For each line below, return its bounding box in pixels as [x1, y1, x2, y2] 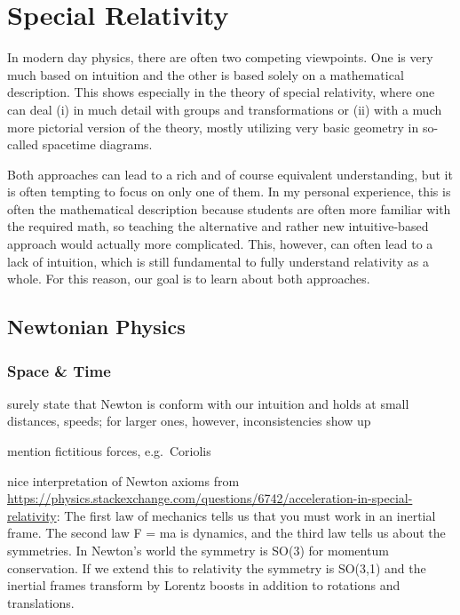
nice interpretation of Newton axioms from [7, 471, 240, 490]
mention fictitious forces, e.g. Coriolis [7, 442, 211, 460]
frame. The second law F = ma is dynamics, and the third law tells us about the [7, 523, 446, 542]
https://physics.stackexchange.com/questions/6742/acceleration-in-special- [7, 489, 413, 507]
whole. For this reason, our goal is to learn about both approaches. [7, 269, 370, 288]
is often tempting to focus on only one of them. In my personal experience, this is [7, 182, 451, 201]
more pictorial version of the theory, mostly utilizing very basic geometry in [7, 117, 419, 136]
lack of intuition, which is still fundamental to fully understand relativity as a [7, 252, 429, 270]
